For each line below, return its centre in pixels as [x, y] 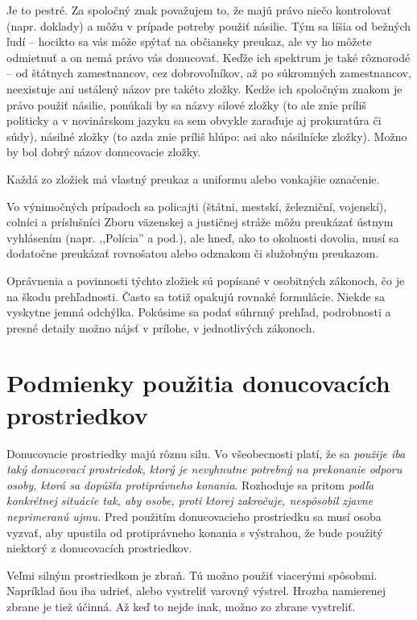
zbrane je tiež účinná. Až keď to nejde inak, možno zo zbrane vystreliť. [181, 606]
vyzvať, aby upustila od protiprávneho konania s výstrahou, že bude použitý [195, 532]
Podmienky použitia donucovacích [198, 383]
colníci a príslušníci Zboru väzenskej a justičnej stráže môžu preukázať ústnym [200, 222]
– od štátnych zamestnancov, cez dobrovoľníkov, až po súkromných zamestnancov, [209, 73]
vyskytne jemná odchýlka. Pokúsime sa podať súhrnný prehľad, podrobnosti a [199, 312]
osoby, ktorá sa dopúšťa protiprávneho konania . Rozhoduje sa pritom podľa [190, 484]
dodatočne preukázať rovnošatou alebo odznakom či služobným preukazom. [193, 253]
